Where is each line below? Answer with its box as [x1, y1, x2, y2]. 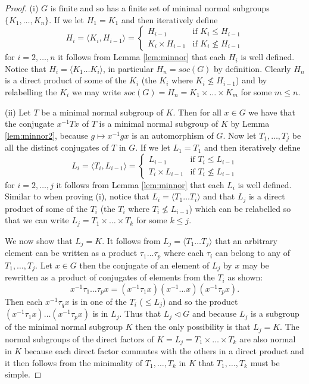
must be [250, 356, 280, 369]
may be [242, 258, 269, 271]
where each [163, 246, 204, 259]
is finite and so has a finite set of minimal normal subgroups [50, 2, 270, 14]
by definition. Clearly [214, 62, 291, 74]
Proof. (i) [5, 2, 39, 14]
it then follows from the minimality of [5, 356, 143, 369]
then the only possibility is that [135, 320, 251, 333]
